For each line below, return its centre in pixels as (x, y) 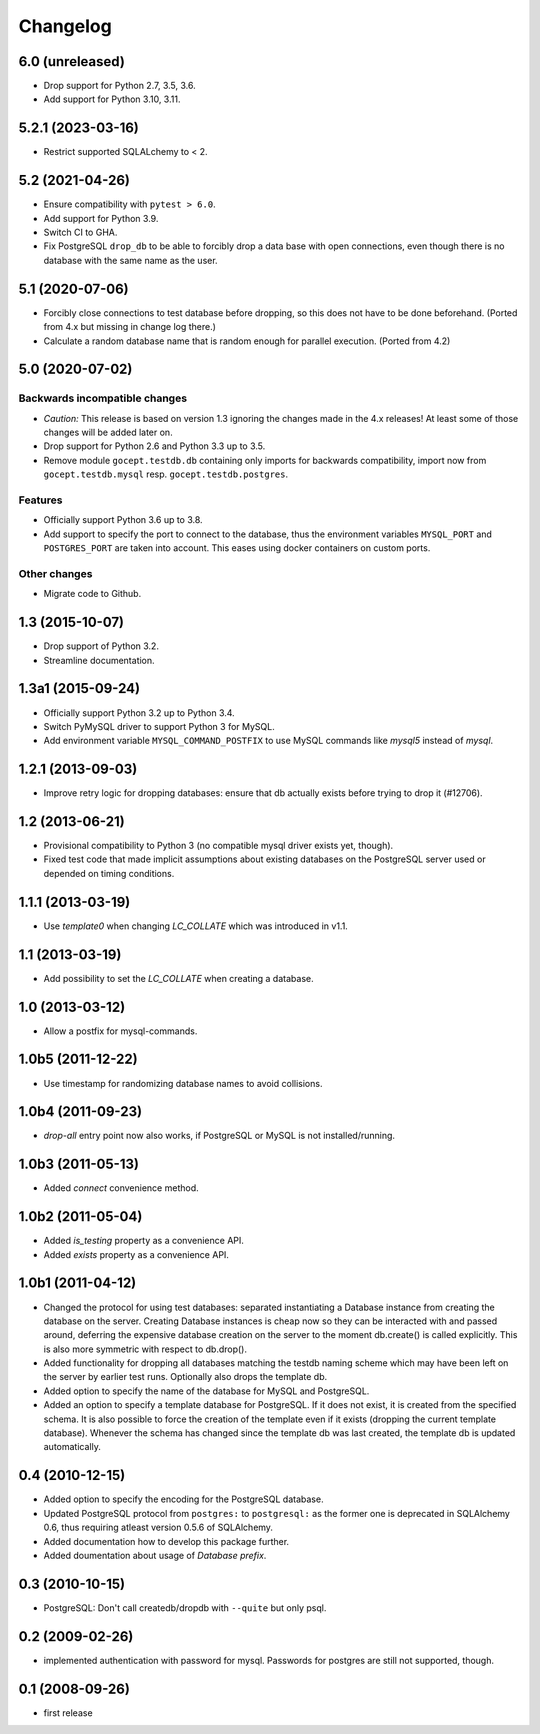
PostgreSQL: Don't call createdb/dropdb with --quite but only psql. (185, 1607)
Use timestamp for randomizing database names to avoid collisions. (183, 1083)
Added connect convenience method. (121, 1188)
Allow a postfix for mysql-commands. (120, 1031)
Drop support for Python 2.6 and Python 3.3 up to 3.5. (154, 446)
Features (40, 500)
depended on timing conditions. (109, 873)
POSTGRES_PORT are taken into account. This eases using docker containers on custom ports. (237, 548)
